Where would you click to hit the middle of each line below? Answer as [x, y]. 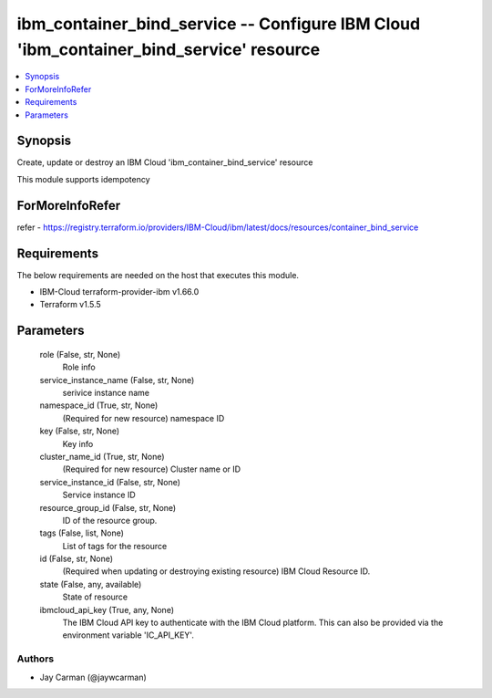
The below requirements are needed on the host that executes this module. [158, 275]
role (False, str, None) [80, 354]
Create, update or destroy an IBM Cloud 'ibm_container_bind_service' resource [165, 162]
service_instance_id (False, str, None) [110, 482]
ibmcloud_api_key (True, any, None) [107, 609]
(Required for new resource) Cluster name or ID [152, 469]
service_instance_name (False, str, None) [117, 380]
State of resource [95, 597]
